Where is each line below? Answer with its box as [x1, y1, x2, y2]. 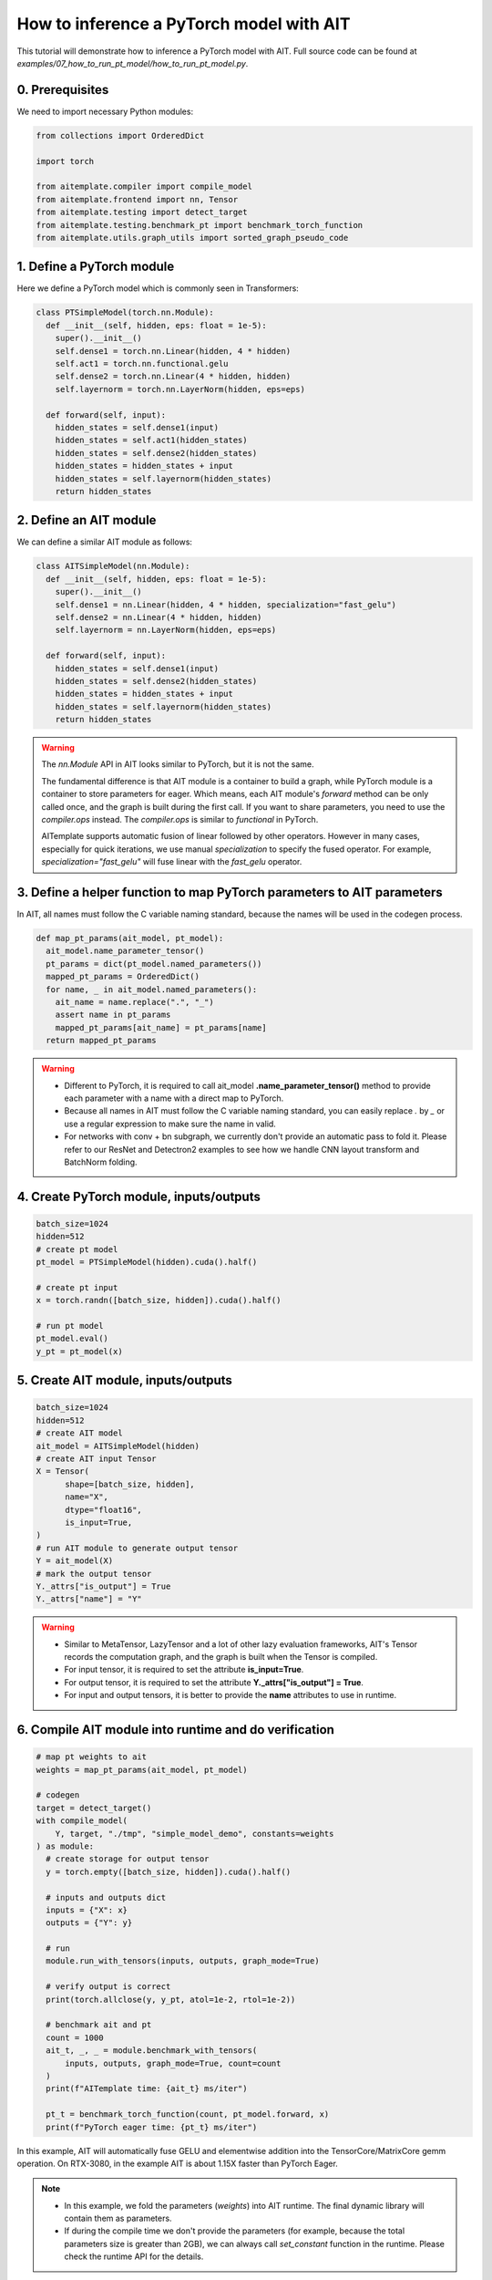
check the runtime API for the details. [64, 2251, 204, 2262]
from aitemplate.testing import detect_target [36, 207, 248, 218]
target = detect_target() [36, 1802, 152, 1813]
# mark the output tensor [36, 1569, 152, 1579]
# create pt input [36, 1282, 118, 1292]
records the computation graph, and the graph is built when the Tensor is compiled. [64, 1652, 378, 1663]
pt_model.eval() [36, 1333, 109, 1344]
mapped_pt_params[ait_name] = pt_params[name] [55, 1022, 268, 1032]
